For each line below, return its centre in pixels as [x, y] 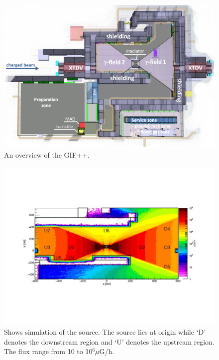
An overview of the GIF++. [47, 155]
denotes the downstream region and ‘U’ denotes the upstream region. [109, 341]
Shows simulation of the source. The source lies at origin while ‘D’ [105, 332]
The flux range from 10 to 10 [48, 351]
